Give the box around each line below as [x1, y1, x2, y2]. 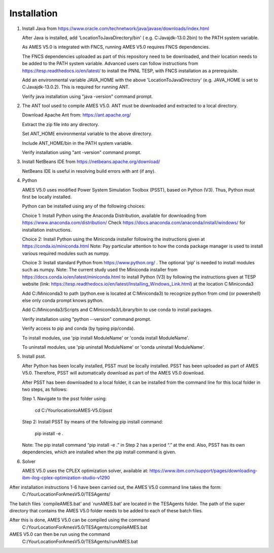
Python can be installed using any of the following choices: [22, 203, 146, 209]
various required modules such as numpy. [22, 250, 110, 256]
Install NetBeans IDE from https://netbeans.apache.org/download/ [22, 159, 160, 165]
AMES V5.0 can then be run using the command [9, 531, 110, 537]
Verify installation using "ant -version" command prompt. [22, 149, 142, 156]
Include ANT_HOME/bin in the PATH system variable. [22, 140, 133, 146]
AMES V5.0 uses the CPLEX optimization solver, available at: [22, 468, 149, 474]
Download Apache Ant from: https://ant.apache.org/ [22, 112, 131, 118]
